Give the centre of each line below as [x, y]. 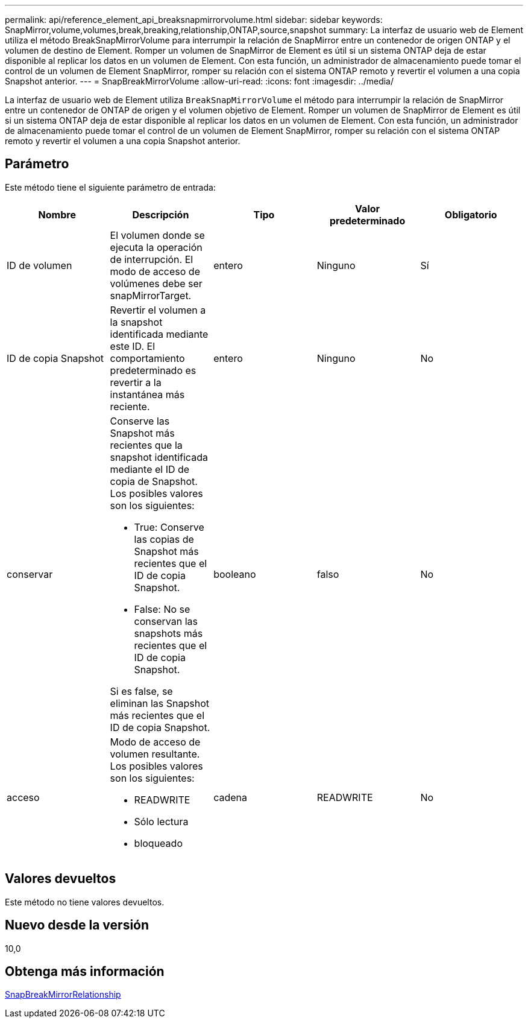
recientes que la [146, 445]
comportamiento [147, 358]
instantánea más [147, 394]
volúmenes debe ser [156, 283]
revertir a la [136, 382]
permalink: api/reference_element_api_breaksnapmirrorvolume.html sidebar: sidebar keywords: [194, 20]
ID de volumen [39, 265]
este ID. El [133, 346]
